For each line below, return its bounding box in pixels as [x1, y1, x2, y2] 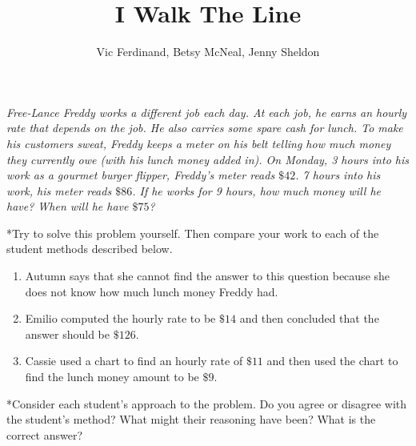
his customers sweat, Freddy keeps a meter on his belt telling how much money [6, 135, 391, 151]
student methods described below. [6, 240, 173, 257]
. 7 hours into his [295, 167, 381, 183]
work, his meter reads [6, 182, 112, 199]
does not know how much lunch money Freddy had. [25, 283, 278, 299]
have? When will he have [6, 198, 129, 215]
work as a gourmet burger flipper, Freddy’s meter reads [6, 167, 275, 183]
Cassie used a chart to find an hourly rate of [25, 352, 243, 369]
